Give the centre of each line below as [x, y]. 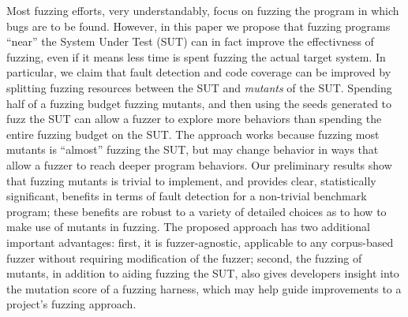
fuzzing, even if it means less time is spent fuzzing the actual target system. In [196, 56]
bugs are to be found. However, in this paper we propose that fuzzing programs [198, 26]
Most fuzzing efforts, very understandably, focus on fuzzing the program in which [203, 10]
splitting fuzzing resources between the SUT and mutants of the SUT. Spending [199, 87]
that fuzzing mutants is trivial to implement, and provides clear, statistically [191, 180]
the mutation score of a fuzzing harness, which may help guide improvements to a [204, 288]
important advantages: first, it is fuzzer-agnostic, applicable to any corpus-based [200, 242]
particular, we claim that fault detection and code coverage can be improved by [199, 72]
